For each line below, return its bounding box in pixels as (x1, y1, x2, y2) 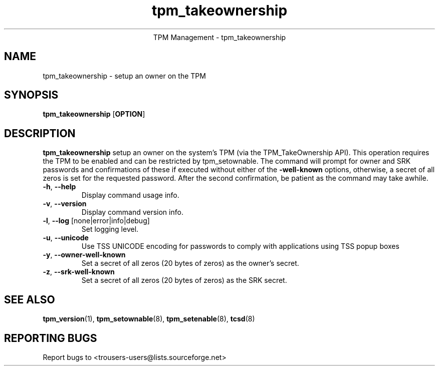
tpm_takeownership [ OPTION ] (43, 110, 145, 119)
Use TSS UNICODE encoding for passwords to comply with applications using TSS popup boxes (81, 242, 399, 251)
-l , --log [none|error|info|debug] (43, 216, 150, 225)
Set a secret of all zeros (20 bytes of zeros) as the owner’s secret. (81, 259, 299, 268)
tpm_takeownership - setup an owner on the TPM (43, 71, 206, 80)
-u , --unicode (43, 233, 89, 242)
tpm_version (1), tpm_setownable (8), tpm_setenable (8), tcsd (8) (43, 314, 255, 323)
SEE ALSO (4, 293, 55, 306)
